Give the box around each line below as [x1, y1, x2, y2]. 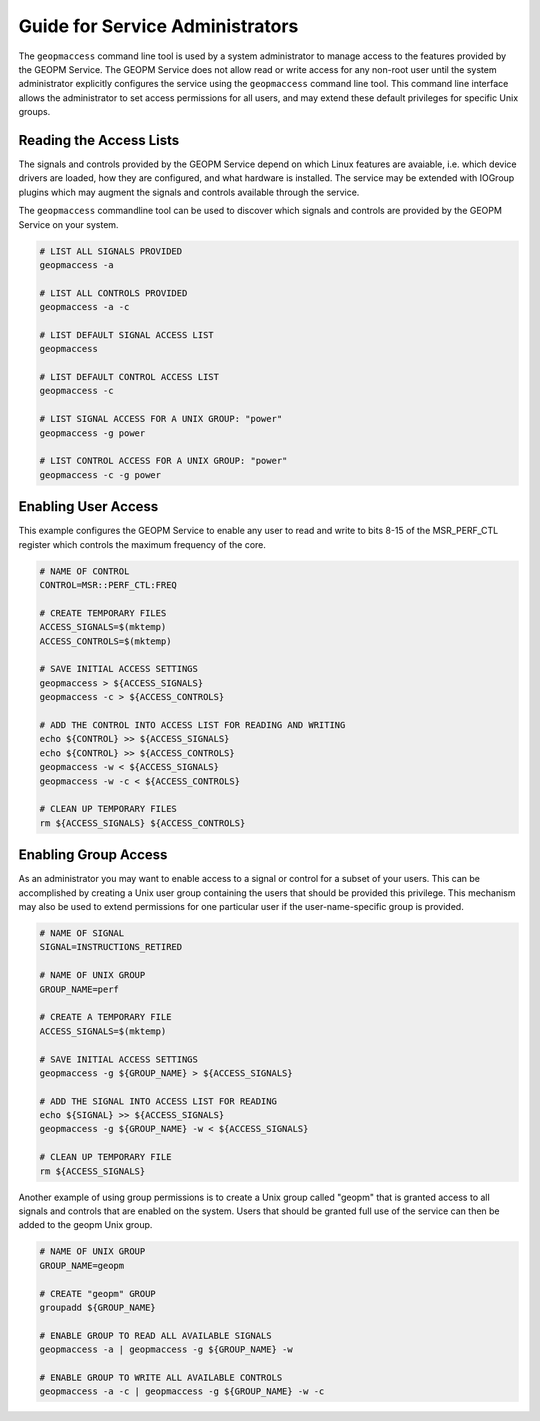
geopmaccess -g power [39, 427, 146, 439]
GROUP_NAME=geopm [39, 1260, 125, 1271]
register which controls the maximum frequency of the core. [18, 538, 267, 550]
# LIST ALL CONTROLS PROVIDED [39, 287, 188, 299]
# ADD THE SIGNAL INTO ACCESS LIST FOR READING [39, 1095, 277, 1107]
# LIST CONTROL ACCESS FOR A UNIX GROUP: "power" [39, 455, 288, 467]
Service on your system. [18, 218, 119, 230]
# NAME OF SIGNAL [39, 927, 125, 939]
